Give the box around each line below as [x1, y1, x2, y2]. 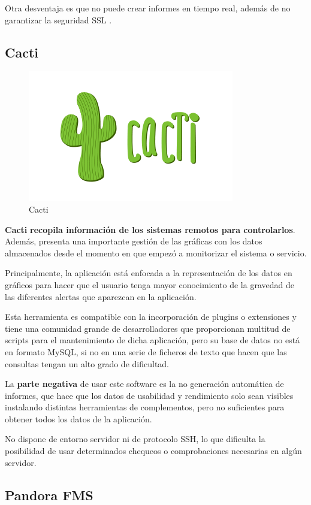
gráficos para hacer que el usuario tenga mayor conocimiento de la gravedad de [5, 278, 294, 291]
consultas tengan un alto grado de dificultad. [5, 357, 170, 370]
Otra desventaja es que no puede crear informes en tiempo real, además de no [5, 2, 291, 14]
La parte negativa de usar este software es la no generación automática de [5, 377, 284, 390]
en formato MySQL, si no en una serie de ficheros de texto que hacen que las [5, 345, 287, 358]
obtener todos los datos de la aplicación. [5, 412, 152, 425]
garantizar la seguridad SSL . [5, 13, 112, 26]
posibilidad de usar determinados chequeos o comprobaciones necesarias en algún [5, 444, 302, 457]
